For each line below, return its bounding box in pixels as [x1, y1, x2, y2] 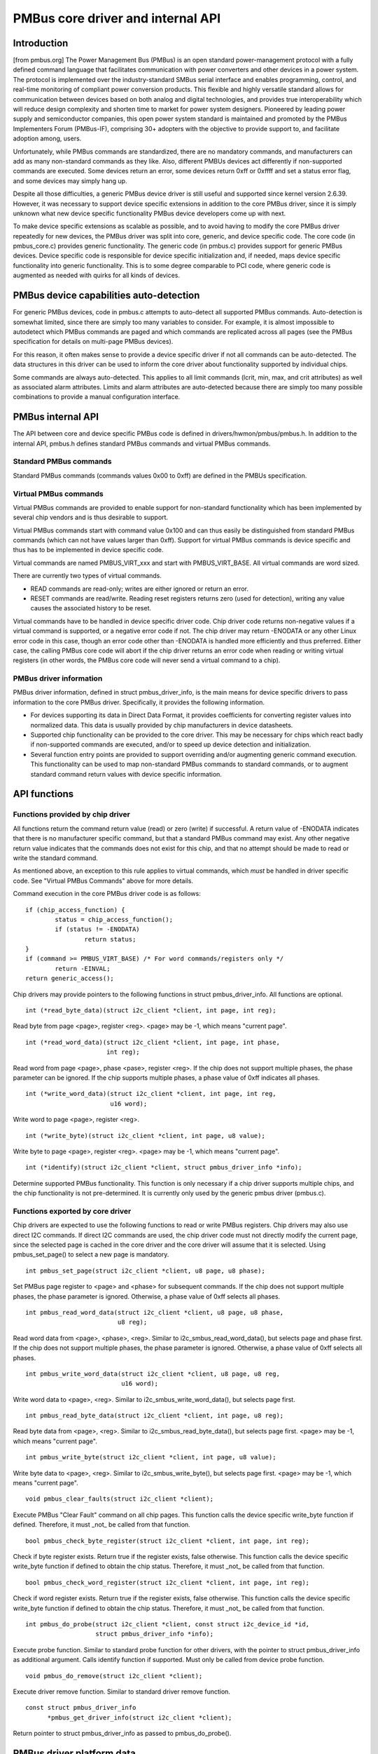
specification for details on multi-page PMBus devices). [13, 337, 174, 346]
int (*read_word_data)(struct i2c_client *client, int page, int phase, [25, 1038, 280, 1046]
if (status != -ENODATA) [55, 925, 140, 933]
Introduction [13, 37, 69, 49]
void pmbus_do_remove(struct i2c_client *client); [25, 1672, 203, 1680]
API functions [13, 788, 74, 800]
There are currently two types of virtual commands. [13, 572, 162, 580]
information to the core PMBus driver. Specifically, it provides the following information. [13, 698, 265, 707]
